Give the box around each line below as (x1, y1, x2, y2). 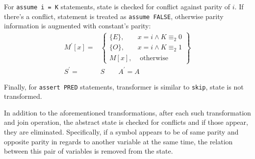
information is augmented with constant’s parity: (4, 21, 151, 31)
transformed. (4, 91, 42, 101)
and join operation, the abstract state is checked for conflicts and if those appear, (4, 117, 248, 127)
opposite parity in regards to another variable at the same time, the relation (4, 136, 233, 146)
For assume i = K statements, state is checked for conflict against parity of (4, 1, 230, 11)
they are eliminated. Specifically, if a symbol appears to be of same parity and (4, 127, 239, 136)
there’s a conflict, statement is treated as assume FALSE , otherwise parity (4, 11, 224, 21)
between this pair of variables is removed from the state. (4, 146, 173, 156)
